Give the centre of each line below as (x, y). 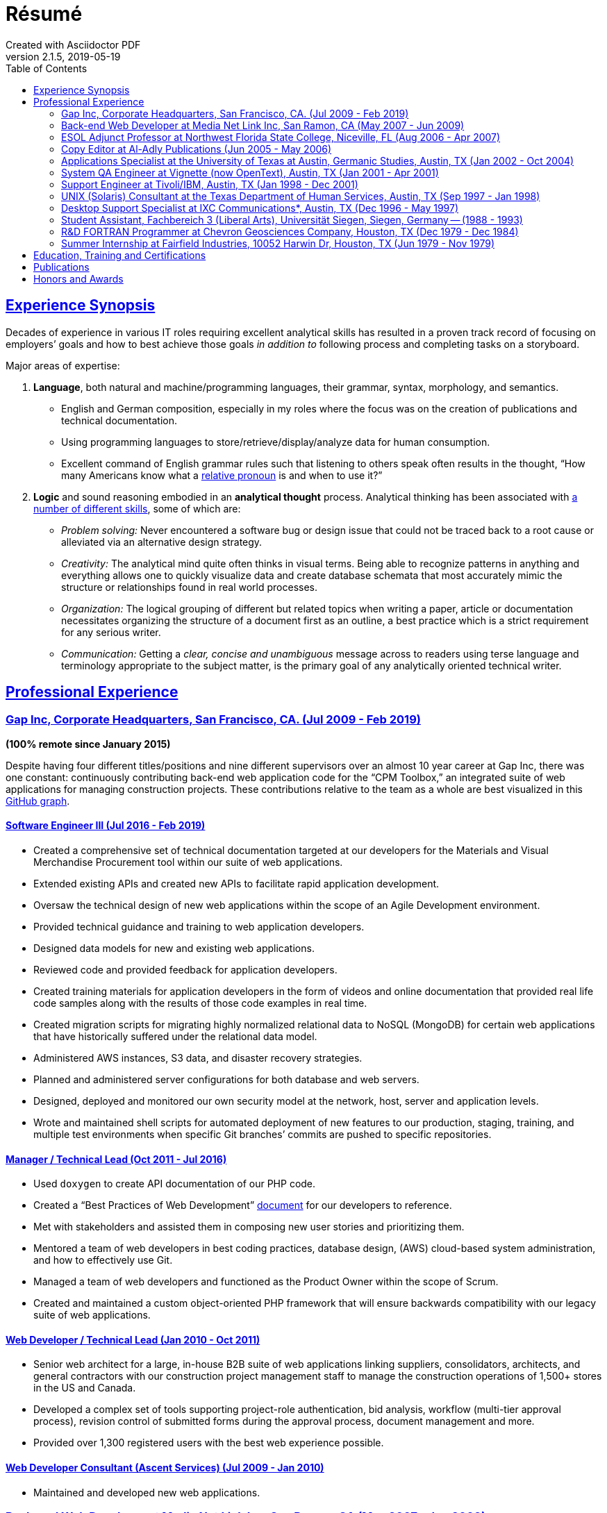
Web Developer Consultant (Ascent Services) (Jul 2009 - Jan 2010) (165, 1468)
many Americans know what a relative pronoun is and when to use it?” (222, 475)
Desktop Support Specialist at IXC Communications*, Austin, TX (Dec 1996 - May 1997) (260, 208)
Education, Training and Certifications (120, 255)
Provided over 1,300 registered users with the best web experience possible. (209, 1443)
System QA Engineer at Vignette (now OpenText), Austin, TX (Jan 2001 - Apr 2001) (250, 172)
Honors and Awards (78, 278)
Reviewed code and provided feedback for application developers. (185, 970)
